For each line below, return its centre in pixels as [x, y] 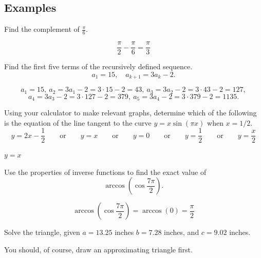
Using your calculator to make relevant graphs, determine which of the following [130, 113]
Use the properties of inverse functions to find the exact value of [105, 172]
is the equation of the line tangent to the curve [78, 122]
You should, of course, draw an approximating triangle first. [98, 250]
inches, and [182, 232]
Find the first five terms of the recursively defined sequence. [98, 66]
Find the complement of [42, 29]
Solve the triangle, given [42, 232]
